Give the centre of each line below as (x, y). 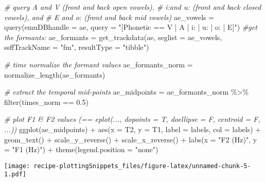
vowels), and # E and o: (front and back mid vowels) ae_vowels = (109, 17)
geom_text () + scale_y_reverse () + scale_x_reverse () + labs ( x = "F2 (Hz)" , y (131, 139)
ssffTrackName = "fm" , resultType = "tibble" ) (77, 47)
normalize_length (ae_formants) (55, 74)
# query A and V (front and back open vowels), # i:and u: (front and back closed (133, 7)
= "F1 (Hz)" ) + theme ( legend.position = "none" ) (81, 149)
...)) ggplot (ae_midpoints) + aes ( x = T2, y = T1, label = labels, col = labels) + (133, 129)
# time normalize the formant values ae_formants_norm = (99, 64)
